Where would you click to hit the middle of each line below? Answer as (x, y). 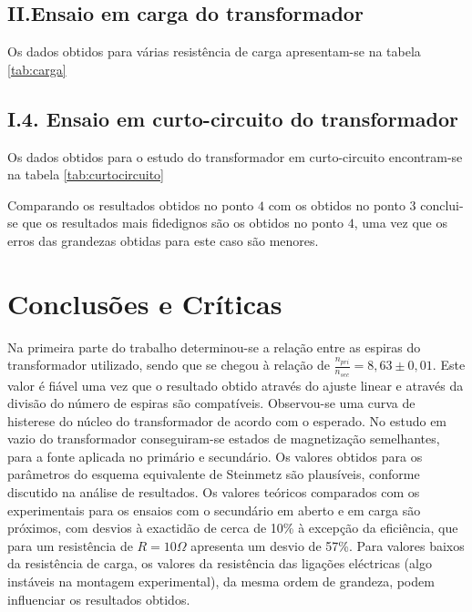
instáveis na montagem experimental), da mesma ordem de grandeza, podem (221, 581)
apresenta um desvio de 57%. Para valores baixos (328, 545)
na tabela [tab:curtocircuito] (86, 174)
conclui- (442, 204)
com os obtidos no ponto (337, 204)
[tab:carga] (37, 69)
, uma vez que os (400, 223)
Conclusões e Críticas (145, 303)
